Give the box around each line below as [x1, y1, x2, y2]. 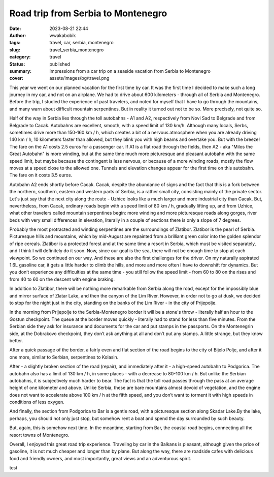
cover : [9, 75, 24, 81]
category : [9, 54, 31, 60]
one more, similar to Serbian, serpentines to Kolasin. [9, 354, 119, 360]
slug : [9, 46, 20, 53]
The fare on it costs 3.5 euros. [9, 172, 73, 178]
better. [9, 337, 23, 343]
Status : [9, 61, 25, 67]
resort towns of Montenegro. [9, 432, 70, 438]
